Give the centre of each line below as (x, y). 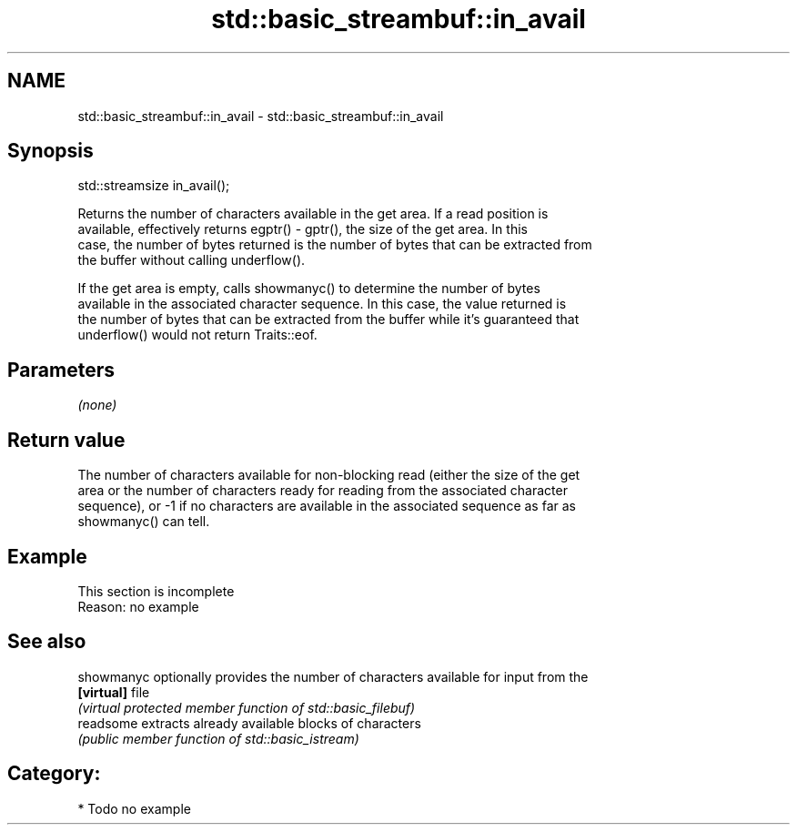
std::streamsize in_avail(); (154, 186)
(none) (97, 405)
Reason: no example (138, 606)
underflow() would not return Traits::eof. (197, 335)
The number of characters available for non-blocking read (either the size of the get (329, 475)
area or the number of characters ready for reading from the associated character (323, 491)
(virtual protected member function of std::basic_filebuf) (247, 707)
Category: (54, 774)
